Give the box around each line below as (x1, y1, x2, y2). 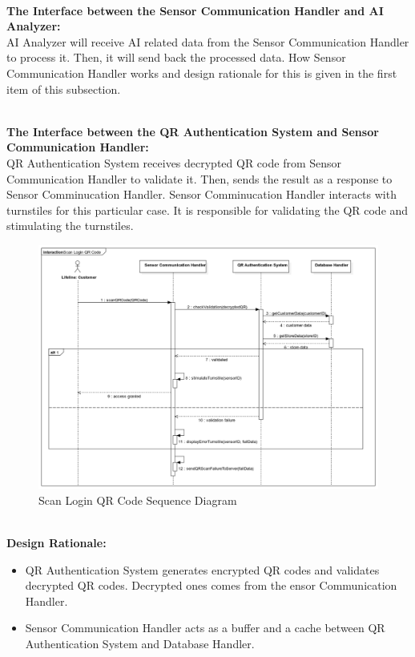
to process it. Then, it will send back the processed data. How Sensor (6, 49, 346, 66)
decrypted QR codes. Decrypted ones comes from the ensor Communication (25, 577, 397, 594)
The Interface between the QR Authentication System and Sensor (6, 123, 379, 139)
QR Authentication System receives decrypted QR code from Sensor (6, 154, 342, 171)
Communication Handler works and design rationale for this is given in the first (6, 64, 397, 81)
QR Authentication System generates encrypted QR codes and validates (25, 561, 380, 578)
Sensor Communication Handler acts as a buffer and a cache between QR (25, 619, 385, 636)
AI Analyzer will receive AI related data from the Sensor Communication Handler (6, 33, 409, 50)
